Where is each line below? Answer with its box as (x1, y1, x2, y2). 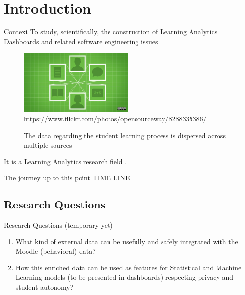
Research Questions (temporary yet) (4, 220, 113, 230)
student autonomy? (15, 282, 74, 292)
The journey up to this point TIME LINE (4, 173, 130, 183)
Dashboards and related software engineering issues (4, 36, 158, 46)
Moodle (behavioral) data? (15, 246, 96, 256)
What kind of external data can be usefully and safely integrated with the (15, 236, 238, 246)
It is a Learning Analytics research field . (4, 156, 127, 166)
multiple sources (24, 140, 72, 150)
